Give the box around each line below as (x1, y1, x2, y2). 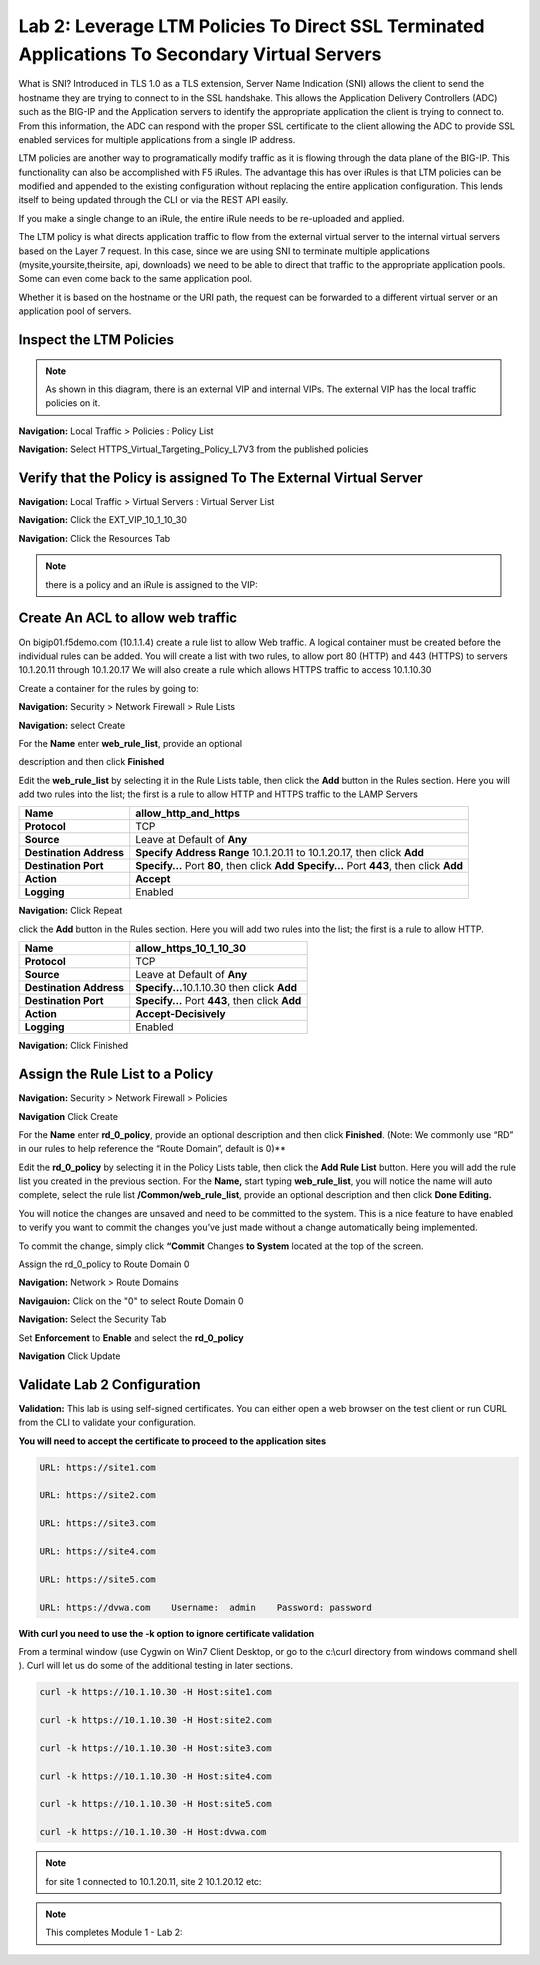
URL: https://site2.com (39, 1490, 157, 1501)
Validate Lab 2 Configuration (18, 1376, 201, 1393)
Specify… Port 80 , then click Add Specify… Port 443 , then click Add (135, 859, 464, 873)
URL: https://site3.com (39, 1518, 157, 1529)
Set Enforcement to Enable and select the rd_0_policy (18, 1331, 244, 1344)
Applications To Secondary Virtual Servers (18, 43, 382, 65)
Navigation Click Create (18, 1110, 119, 1122)
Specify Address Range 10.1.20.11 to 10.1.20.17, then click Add (135, 846, 425, 860)
